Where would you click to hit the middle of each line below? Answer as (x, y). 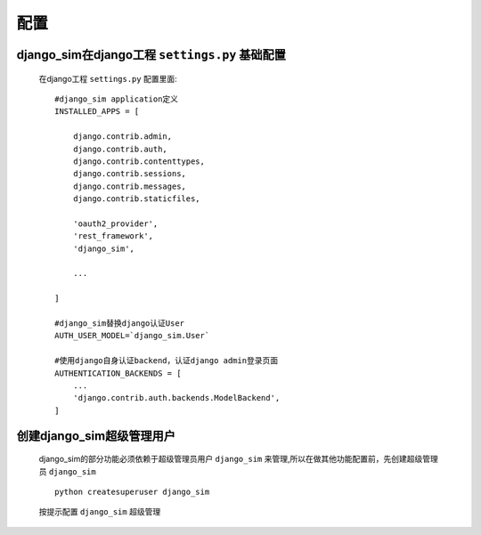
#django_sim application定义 (116, 99)
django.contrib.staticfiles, (136, 199)
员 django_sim (68, 471)
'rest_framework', (113, 236)
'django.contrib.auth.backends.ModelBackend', (176, 398)
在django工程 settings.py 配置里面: (108, 78)
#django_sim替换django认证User (120, 323)
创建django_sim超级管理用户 (96, 436)
